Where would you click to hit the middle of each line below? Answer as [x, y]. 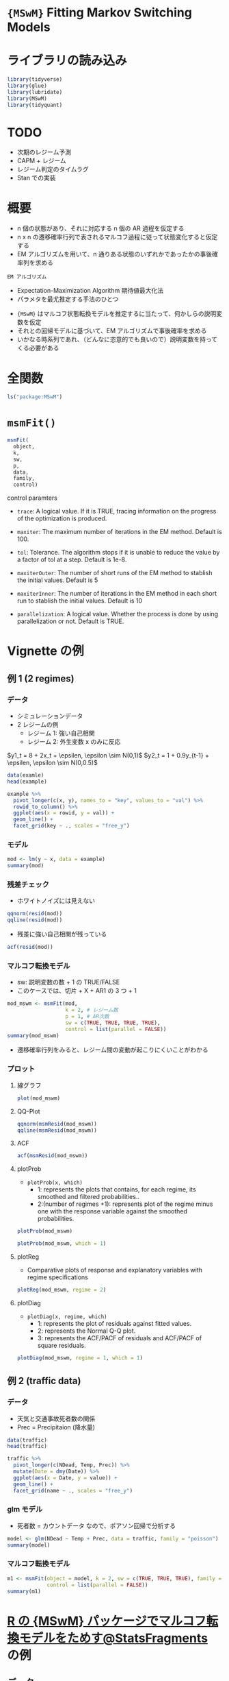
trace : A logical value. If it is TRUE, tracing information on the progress [117, 511]
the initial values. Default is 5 [57, 580]
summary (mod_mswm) [33, 1036]
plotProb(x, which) [55, 1183]
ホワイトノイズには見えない [56, 901]
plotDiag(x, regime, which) [67, 1317]
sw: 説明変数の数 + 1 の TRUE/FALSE [68, 982]
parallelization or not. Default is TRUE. [70, 621]
